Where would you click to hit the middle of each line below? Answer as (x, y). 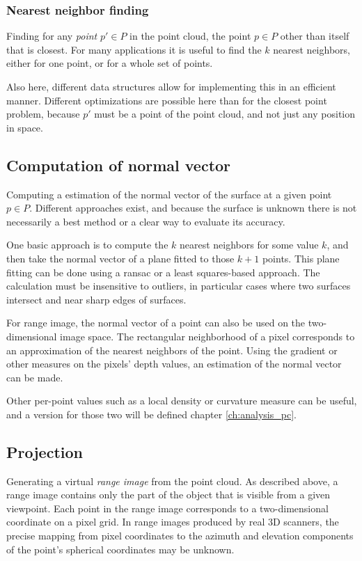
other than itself (315, 36)
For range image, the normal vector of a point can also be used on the (156, 323)
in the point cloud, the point (190, 36)
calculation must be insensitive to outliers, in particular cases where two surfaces (179, 286)
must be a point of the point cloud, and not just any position (225, 114)
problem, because (43, 114)
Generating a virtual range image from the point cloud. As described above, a (172, 481)
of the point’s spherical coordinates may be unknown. (120, 549)
